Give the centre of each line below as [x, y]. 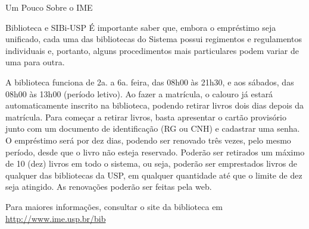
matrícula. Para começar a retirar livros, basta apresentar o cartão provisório [146, 117]
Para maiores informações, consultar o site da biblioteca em [114, 206]
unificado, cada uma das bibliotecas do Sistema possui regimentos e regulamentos [154, 39]
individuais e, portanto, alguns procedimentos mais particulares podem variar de [152, 50]
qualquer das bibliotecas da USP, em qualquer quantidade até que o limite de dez [154, 175]
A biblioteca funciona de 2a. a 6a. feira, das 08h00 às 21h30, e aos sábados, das [150, 82]
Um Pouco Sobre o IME [49, 7]
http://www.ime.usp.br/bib [56, 218]
